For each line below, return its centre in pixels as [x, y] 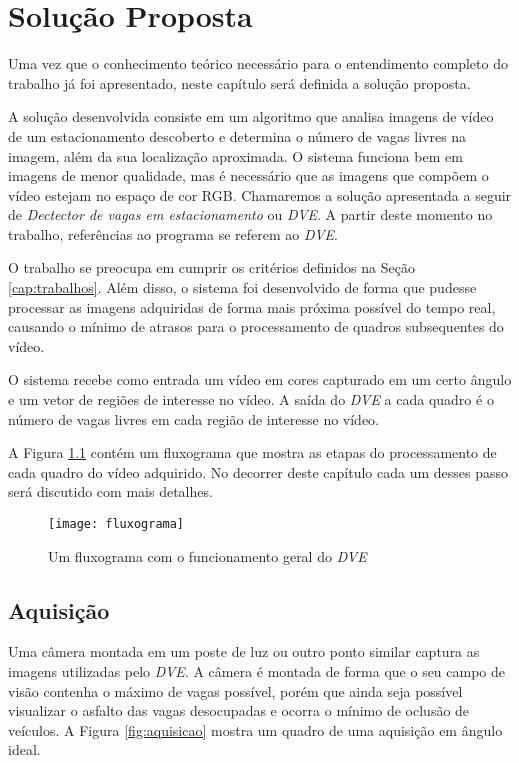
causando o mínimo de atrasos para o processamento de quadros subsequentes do [256, 326]
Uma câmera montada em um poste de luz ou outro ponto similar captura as [244, 651]
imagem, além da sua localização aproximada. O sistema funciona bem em [235, 155]
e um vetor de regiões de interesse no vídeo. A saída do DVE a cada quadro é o [251, 399]
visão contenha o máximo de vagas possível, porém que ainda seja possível [235, 690]
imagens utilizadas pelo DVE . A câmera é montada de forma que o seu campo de [257, 671]
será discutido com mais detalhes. [110, 491]
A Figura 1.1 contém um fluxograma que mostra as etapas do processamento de [252, 452]
